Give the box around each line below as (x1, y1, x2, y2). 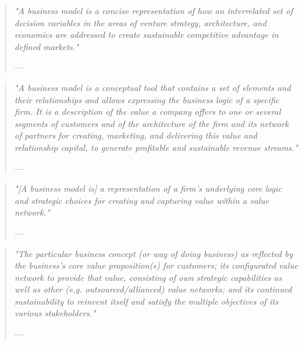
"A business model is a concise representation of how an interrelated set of (14, 4, 293, 16)
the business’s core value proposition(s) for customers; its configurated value (14, 259, 298, 272)
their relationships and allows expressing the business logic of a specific (14, 93, 280, 106)
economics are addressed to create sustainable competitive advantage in (14, 28, 279, 41)
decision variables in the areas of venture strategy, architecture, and (14, 16, 267, 29)
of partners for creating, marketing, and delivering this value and (14, 129, 258, 142)
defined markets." (14, 40, 79, 53)
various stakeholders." (14, 307, 96, 319)
